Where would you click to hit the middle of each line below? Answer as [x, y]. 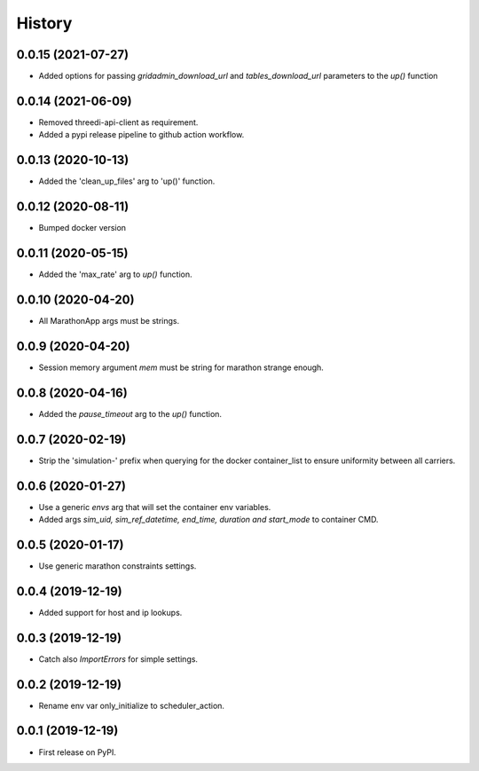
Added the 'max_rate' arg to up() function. [115, 274]
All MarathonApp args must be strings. [109, 320]
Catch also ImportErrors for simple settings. [118, 659]
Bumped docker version [82, 228]
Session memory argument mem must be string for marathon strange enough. [181, 367]
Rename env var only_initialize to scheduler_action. [132, 705]
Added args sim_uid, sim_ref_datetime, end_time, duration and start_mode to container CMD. [208, 519]
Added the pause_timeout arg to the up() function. [130, 413]
